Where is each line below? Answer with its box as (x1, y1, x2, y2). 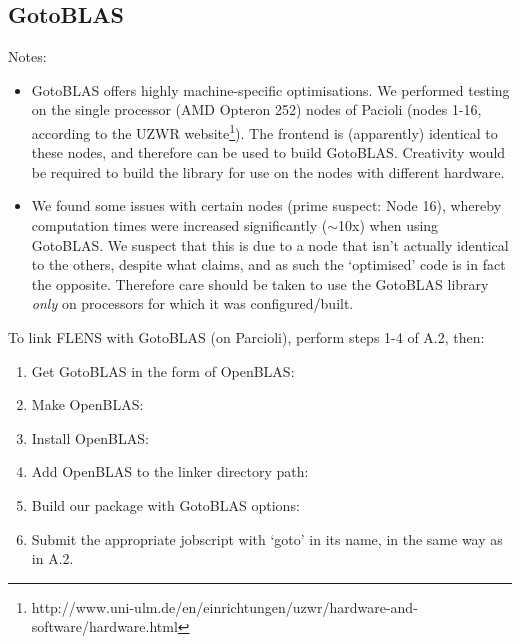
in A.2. (31, 548, 74, 569)
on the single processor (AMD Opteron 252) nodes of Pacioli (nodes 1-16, (31, 99, 482, 120)
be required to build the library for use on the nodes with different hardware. (31, 161, 505, 182)
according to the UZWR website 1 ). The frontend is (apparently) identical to (31, 119, 498, 143)
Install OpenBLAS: (31, 427, 149, 448)
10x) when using (338, 215, 439, 236)
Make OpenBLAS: (31, 394, 144, 415)
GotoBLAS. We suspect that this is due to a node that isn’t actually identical (31, 234, 509, 255)
